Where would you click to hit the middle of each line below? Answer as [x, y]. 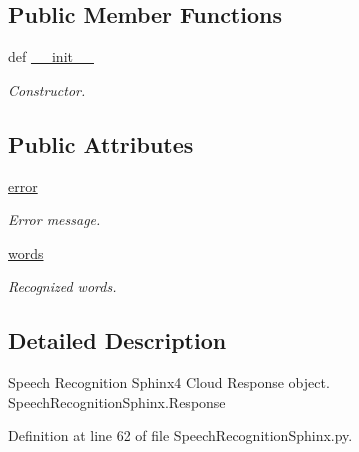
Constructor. [47, 89]
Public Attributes [101, 143]
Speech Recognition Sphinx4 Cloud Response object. [169, 382]
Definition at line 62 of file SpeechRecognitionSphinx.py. [180, 435]
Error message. [54, 219]
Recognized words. [62, 286]
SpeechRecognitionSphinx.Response [117, 401]
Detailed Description [117, 340]
